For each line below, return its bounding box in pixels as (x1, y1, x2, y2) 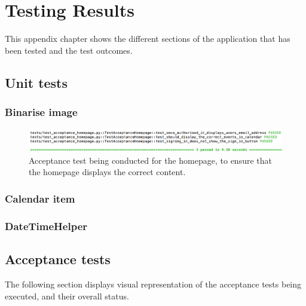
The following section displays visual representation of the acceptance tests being (5, 277, 302, 290)
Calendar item (5, 191, 75, 206)
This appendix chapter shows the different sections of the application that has (5, 32, 290, 45)
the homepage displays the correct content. (29, 166, 186, 178)
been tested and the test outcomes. (5, 44, 133, 56)
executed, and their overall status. (5, 289, 129, 302)
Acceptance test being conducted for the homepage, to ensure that (29, 154, 272, 166)
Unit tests (5, 73, 68, 91)
